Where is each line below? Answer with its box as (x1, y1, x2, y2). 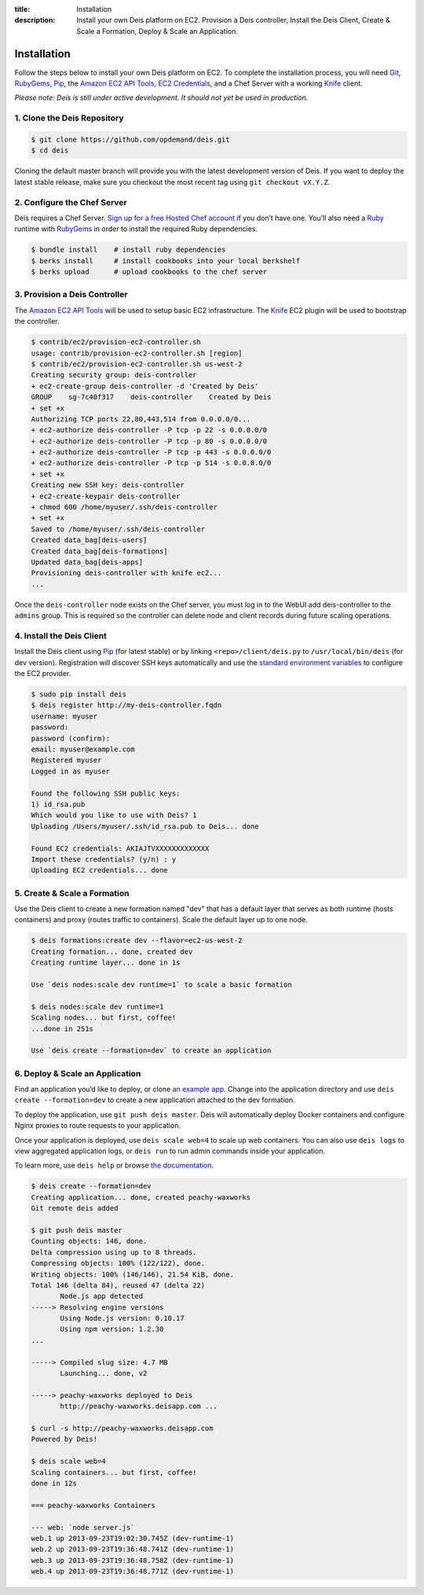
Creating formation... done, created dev (31, 947, 193, 956)
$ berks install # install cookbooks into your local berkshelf (31, 256, 301, 265)
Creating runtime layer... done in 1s (31, 958, 181, 967)
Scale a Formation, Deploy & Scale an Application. (76, 26, 239, 35)
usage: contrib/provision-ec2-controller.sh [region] (31, 348, 243, 358)
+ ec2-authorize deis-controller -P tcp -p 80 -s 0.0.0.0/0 (31, 436, 268, 446)
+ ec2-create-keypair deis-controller (31, 491, 181, 501)
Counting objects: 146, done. (31, 1237, 148, 1246)
